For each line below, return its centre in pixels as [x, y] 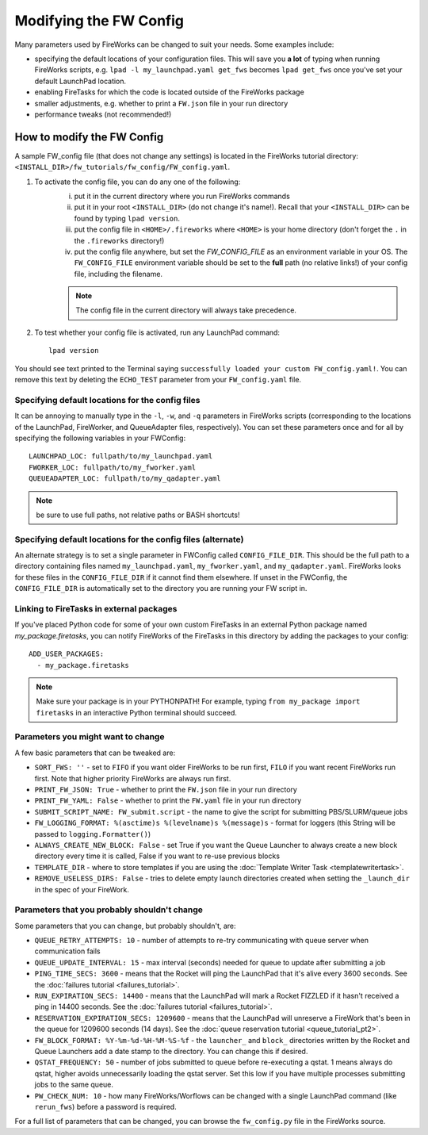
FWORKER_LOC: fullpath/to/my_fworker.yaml [113, 467]
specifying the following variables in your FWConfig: [100, 438]
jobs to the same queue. [74, 1085]
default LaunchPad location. [80, 81]
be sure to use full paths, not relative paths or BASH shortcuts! [138, 515]
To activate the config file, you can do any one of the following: [138, 182]
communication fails [67, 951]
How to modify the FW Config [89, 137]
